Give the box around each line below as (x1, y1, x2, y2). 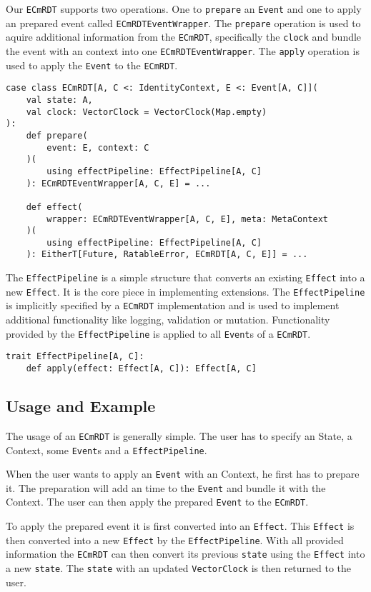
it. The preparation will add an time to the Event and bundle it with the (6, 480, 326, 495)
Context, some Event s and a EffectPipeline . (6, 442, 207, 457)
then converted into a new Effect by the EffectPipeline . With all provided (6, 532, 344, 547)
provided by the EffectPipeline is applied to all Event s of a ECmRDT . (6, 326, 311, 341)
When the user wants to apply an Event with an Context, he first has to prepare (6, 466, 360, 481)
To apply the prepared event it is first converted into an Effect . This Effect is (6, 518, 355, 533)
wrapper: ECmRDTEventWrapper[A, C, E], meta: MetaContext (46, 214, 329, 224)
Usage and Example (6, 395, 156, 417)
